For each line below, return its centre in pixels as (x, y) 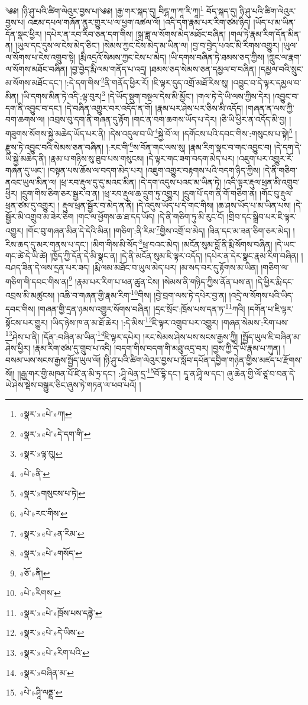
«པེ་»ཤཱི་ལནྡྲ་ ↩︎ (41, 692)
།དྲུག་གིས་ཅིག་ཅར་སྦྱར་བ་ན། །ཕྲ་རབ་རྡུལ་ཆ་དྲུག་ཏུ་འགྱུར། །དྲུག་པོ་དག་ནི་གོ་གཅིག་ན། (139, 193)
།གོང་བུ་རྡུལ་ (276, 193)
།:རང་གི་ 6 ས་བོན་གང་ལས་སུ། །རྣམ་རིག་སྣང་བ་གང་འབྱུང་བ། (189, 146)
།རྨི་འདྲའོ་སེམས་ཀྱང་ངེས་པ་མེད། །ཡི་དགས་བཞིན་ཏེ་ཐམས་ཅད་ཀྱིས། (171, 57)
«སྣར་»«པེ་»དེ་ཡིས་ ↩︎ (52, 632)
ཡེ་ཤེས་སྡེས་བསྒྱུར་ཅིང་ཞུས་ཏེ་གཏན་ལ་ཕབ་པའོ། (71, 385)
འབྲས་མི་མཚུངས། (30, 295)
